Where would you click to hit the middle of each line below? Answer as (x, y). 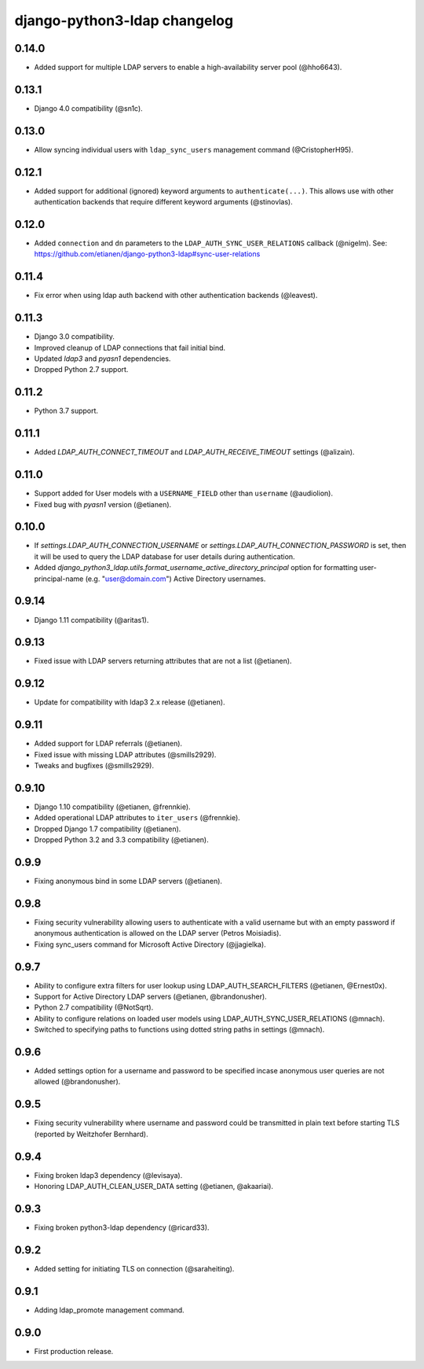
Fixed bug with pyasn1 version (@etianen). (103, 504)
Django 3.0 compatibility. (75, 337)
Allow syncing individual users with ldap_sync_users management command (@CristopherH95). (194, 149)
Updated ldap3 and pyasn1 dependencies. (102, 359)
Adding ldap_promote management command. (109, 1310)
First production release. (74, 1351)
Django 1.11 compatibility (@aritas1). (91, 620)
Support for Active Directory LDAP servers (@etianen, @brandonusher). (150, 997)
